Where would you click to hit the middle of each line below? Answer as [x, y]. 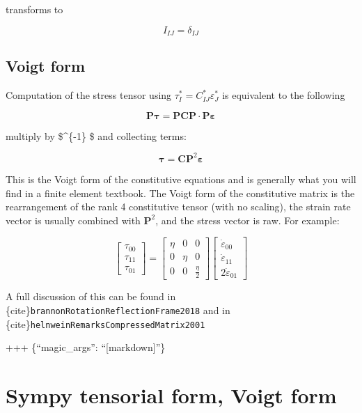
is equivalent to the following [284, 95]
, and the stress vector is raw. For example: [247, 220]
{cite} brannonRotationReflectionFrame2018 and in [118, 310]
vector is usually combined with [73, 220]
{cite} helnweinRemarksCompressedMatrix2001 [105, 324]
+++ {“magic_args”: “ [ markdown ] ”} [86, 347]
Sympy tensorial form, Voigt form [171, 395]
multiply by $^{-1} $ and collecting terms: [96, 135]
